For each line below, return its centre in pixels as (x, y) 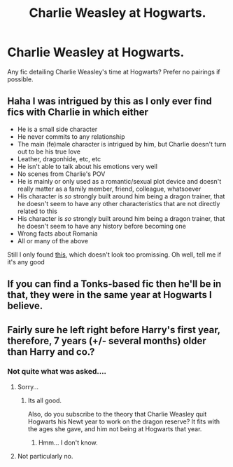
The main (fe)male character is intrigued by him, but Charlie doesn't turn (122, 144)
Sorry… (28, 386)
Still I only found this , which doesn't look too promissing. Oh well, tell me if (114, 255)
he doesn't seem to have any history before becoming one (102, 226)
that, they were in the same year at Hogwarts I (110, 295)
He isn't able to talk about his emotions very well (87, 166)
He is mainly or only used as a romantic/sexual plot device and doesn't (119, 181)
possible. (20, 79)
